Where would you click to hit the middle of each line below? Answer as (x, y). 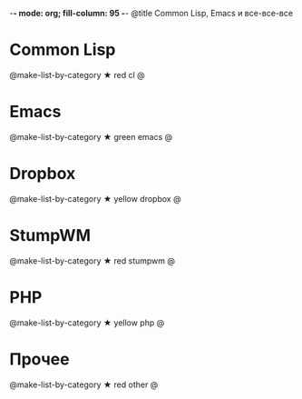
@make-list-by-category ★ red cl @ (77, 75)
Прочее (39, 359)
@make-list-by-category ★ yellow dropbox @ (95, 198)
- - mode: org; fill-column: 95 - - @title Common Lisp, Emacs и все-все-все (151, 13)
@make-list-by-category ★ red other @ (84, 384)
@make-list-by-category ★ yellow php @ (87, 323)
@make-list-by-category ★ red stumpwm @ (92, 260)
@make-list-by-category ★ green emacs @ (91, 136)
